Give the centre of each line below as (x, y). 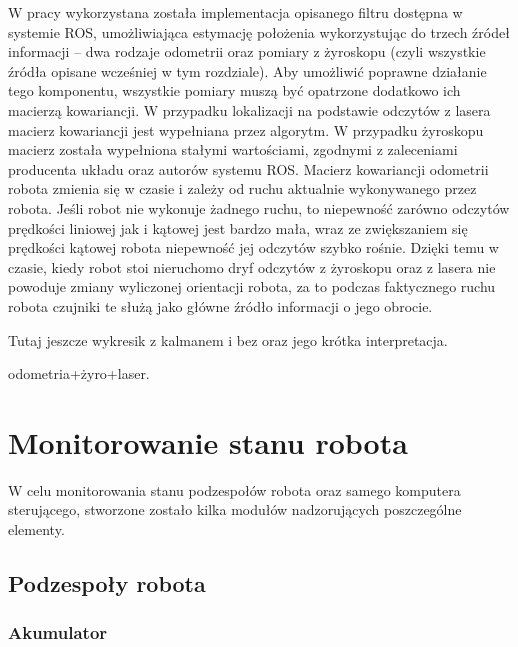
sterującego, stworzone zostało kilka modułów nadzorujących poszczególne (235, 509)
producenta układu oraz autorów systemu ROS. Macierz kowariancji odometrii (248, 168)
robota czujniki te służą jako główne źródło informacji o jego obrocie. (220, 305)
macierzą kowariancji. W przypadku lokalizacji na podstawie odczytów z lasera (249, 109)
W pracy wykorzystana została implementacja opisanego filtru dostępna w (235, 12)
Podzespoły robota (107, 582)
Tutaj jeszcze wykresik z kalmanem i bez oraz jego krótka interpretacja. (228, 339)
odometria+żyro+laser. (79, 373)
